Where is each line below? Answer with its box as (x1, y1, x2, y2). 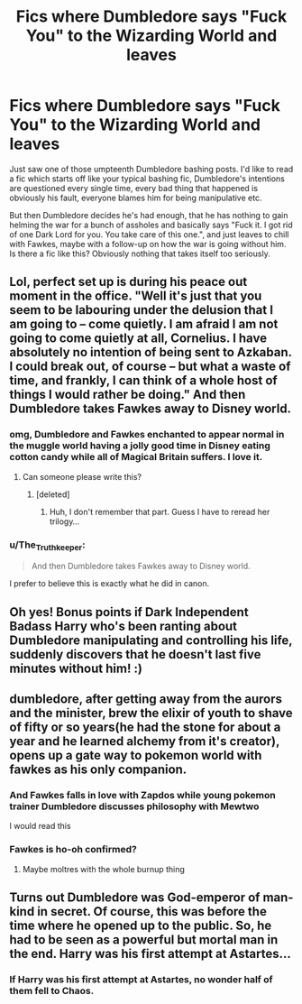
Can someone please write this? (22, 471, 142, 482)
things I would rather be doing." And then (9, 387, 246, 402)
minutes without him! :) (9, 660, 142, 676)
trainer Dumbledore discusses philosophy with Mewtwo (9, 800, 260, 813)
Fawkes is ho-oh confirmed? (9, 843, 137, 856)
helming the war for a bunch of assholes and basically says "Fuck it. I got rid (9, 219, 293, 230)
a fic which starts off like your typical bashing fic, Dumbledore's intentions (9, 173, 286, 184)
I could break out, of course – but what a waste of (9, 359, 291, 374)
